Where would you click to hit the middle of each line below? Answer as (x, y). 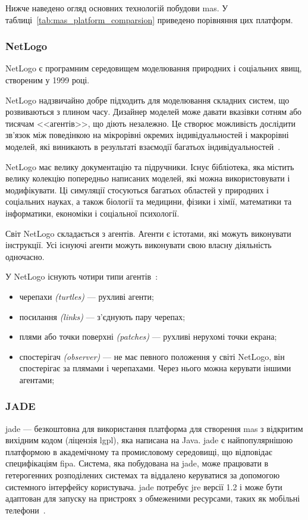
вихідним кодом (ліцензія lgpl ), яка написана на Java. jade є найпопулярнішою (149, 440)
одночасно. (25, 256)
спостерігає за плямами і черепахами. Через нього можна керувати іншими (155, 368)
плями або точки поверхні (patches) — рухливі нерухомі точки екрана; (148, 336)
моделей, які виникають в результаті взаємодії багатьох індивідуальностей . (143, 146)
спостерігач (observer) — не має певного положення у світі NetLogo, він (152, 356)
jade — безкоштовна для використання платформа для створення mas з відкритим (154, 428)
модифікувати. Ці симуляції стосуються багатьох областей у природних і (137, 189)
